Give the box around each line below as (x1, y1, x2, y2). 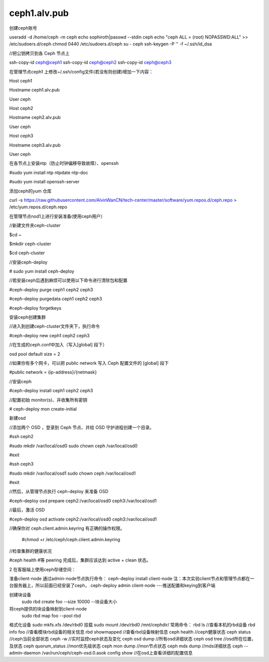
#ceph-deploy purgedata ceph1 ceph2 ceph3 (9, 296, 102, 302)
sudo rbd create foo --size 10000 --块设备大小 (21, 599, 117, 605)
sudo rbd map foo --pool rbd (21, 613, 81, 619)
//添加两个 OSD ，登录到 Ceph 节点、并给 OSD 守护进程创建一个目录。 (9, 424, 154, 430)
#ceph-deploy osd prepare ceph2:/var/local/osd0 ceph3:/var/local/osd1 (9, 498, 157, 504)
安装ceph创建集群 (9, 314, 46, 320)
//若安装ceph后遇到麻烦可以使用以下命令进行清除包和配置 (9, 277, 128, 283)
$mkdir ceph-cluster (9, 240, 52, 247)
